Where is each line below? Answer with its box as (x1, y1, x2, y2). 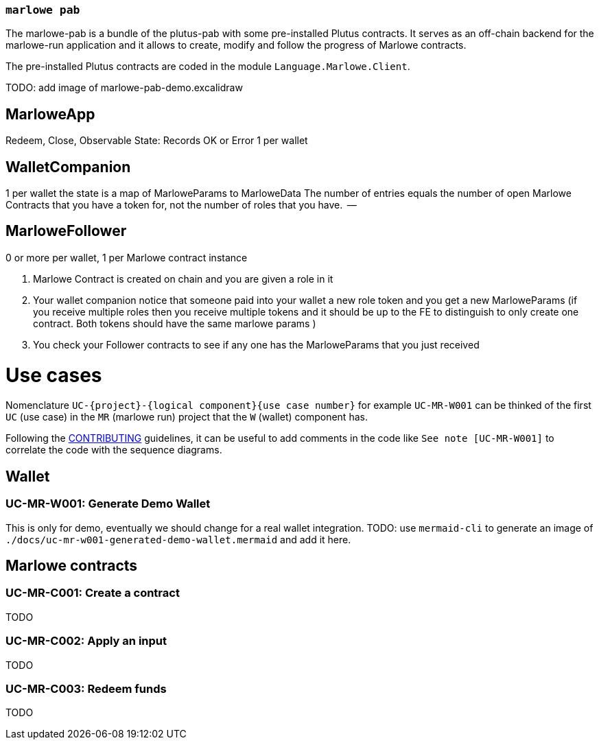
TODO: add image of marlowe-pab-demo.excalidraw (5, 82, 243, 94)
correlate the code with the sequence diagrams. (5, 444, 222, 456)
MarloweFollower (5, 222, 127, 240)
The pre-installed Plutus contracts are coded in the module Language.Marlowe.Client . (5, 60, 410, 73)
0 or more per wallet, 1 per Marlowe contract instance (5, 251, 248, 263)
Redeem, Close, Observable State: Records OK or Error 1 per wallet (5, 134, 308, 147)
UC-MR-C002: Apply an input (5, 634, 167, 648)
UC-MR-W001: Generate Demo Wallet (5, 497, 211, 511)
